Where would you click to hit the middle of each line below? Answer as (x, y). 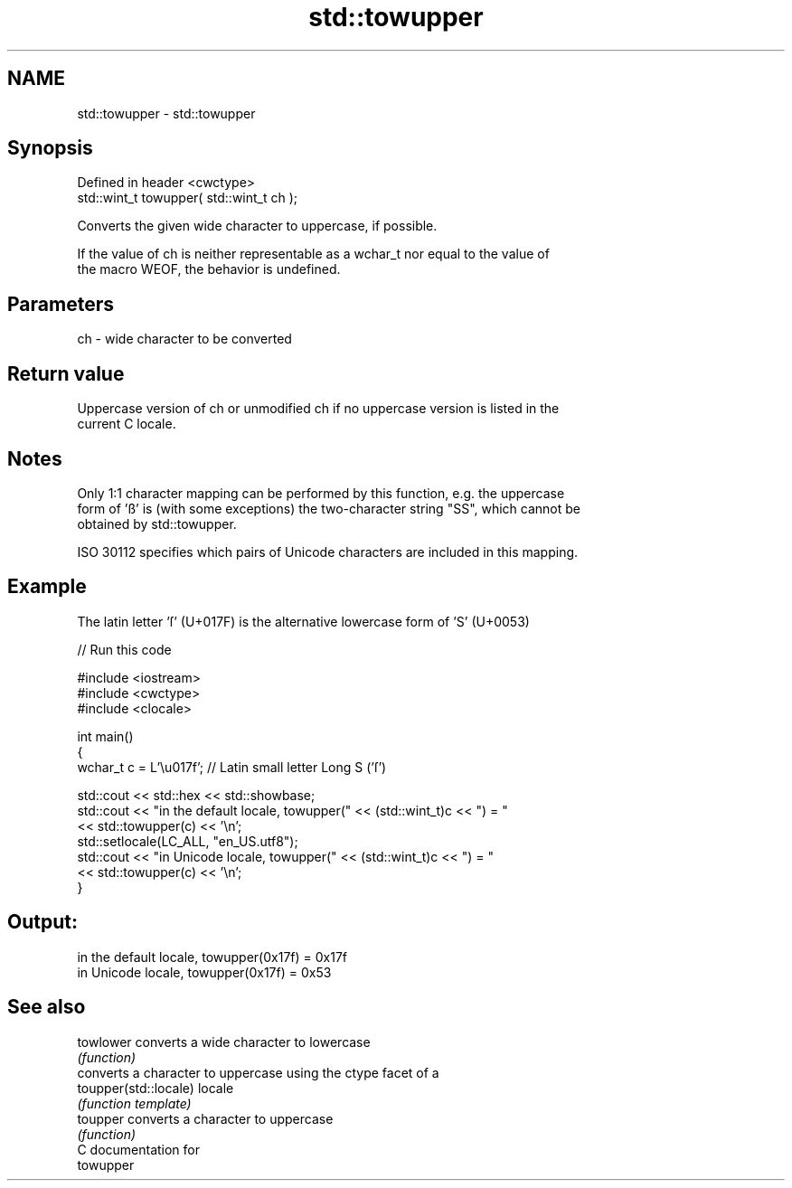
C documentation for (139, 1149)
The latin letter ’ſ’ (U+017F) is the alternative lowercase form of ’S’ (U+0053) (303, 621)
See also (47, 1007)
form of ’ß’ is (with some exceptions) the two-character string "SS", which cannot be (329, 508)
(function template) (134, 1103)
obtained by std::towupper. (157, 523)
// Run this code (124, 649)
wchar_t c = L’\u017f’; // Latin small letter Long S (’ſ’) (232, 767)
